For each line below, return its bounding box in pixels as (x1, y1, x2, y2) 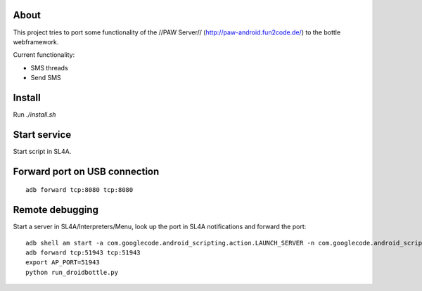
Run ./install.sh (13, 110, 56, 119)
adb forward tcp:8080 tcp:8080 (25, 186, 134, 194)
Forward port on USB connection (13, 165, 160, 177)
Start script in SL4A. (13, 147, 72, 155)
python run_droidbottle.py (25, 268, 119, 276)
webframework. (13, 37, 59, 46)
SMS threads (30, 63, 68, 72)
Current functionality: (13, 51, 75, 59)
